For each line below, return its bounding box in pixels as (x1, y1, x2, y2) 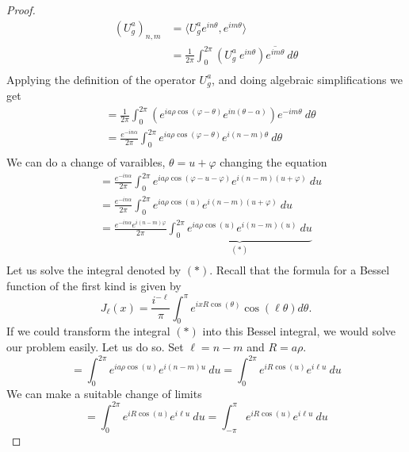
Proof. (6, 2, 36, 17)
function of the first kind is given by (6, 277, 182, 293)
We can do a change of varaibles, (6, 154, 166, 170)
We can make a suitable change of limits (6, 385, 202, 401)
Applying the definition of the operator (6, 71, 196, 87)
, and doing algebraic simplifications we (212, 71, 403, 87)
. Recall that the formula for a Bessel (209, 262, 390, 278)
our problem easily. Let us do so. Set (6, 338, 184, 354)
